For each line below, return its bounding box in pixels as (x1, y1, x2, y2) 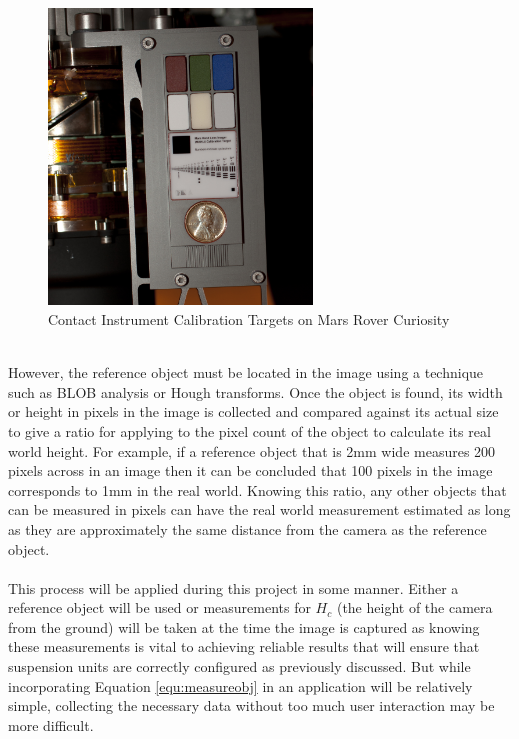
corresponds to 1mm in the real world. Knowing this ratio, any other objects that (8, 479, 507, 500)
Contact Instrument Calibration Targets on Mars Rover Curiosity (48, 308, 450, 329)
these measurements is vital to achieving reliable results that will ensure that (8, 636, 480, 657)
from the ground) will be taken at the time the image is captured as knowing (8, 616, 480, 637)
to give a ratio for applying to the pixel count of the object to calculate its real (8, 420, 491, 441)
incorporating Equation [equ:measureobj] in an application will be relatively (8, 675, 473, 696)
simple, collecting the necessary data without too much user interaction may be (8, 695, 495, 716)
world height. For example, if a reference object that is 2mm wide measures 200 (8, 440, 496, 461)
